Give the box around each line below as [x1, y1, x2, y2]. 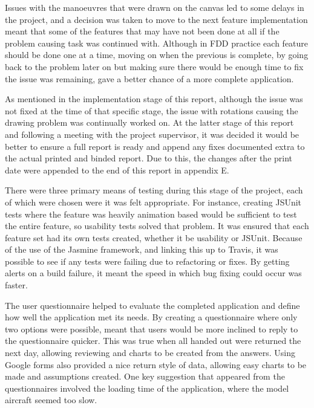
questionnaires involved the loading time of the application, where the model [5, 381, 289, 394]
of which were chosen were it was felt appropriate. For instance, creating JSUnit [5, 195, 302, 208]
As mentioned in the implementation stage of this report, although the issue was [5, 92, 303, 105]
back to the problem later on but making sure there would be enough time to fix [5, 60, 304, 73]
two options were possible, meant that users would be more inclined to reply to [5, 322, 298, 335]
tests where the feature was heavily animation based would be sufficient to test [5, 207, 297, 220]
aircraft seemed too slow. [5, 393, 97, 406]
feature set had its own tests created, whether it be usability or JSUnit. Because [5, 231, 303, 244]
